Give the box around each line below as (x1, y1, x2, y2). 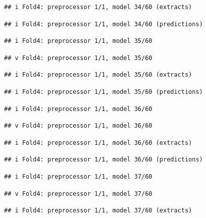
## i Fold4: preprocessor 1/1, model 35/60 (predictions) (4, 88, 203, 95)
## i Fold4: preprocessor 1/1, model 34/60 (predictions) (4, 20, 203, 28)
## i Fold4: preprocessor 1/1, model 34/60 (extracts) (4, 4, 192, 11)
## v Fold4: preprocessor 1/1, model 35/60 (4, 54, 152, 62)
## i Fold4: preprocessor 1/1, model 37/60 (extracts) (4, 207, 192, 214)
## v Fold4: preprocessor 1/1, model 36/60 (4, 122, 152, 130)
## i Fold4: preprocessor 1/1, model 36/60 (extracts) (4, 139, 192, 146)
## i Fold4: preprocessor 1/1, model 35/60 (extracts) (4, 71, 192, 79)
